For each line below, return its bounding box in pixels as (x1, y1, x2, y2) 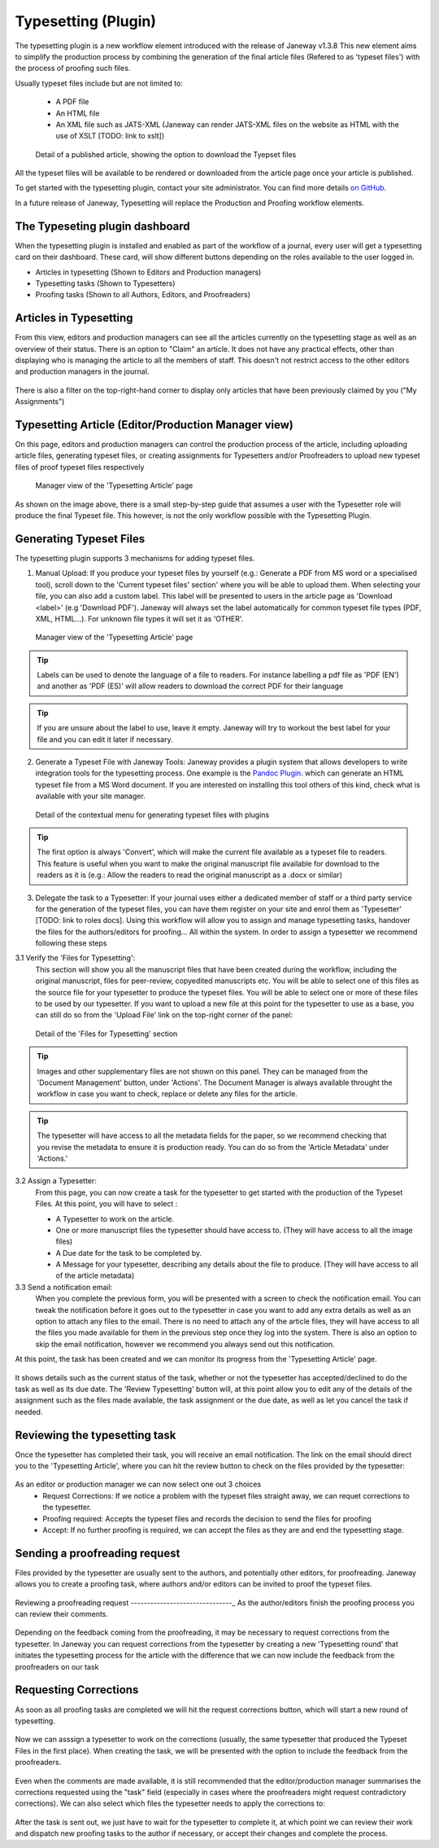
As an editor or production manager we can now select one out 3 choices (15, 1479, 262, 1490)
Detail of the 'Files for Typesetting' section (35, 1029, 178, 1038)
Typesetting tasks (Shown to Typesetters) (35, 278, 176, 288)
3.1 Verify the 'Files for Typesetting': (15, 953, 136, 963)
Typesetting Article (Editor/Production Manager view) (15, 418, 294, 432)
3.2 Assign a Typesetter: (15, 1176, 98, 1186)
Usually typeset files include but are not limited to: (15, 78, 183, 88)
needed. (15, 1407, 43, 1416)
